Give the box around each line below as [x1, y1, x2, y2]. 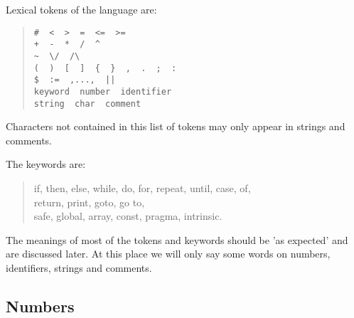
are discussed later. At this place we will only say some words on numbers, [6, 246, 331, 261]
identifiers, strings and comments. [6, 260, 152, 275]
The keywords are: [6, 157, 86, 171]
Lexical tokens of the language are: [6, 2, 157, 16]
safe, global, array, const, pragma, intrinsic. [33, 208, 222, 223]
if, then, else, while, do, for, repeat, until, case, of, [33, 180, 251, 195]
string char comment [33, 98, 141, 109]
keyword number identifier [33, 86, 172, 97]
